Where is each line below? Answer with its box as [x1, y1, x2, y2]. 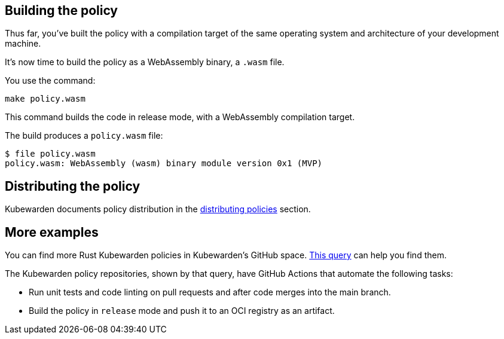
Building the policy [5, 3, 118, 18]
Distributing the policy [5, 178, 140, 194]
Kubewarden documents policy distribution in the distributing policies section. [5, 204, 311, 215]
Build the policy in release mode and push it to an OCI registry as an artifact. [29, 306, 335, 316]
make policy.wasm [5, 94, 85, 104]
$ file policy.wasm [5, 149, 96, 159]
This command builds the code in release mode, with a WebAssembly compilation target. [5, 112, 355, 123]
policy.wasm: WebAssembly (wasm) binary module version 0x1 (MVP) [5, 158, 323, 169]
